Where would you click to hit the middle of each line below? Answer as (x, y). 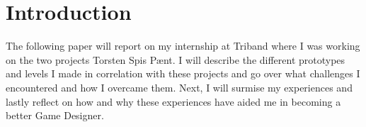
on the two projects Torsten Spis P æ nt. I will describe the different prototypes (176, 59)
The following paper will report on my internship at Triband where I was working (183, 46)
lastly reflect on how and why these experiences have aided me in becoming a (173, 101)
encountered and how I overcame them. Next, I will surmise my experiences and (179, 87)
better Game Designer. (55, 115)
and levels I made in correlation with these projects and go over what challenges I (183, 73)
